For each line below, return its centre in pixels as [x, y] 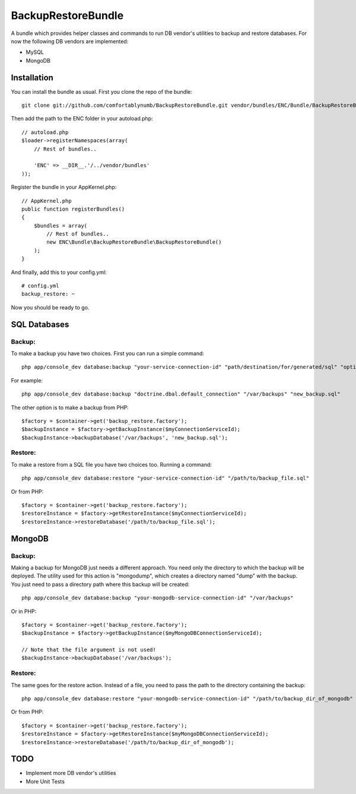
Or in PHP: [24, 611]
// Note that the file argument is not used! [89, 650]
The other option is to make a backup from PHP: [70, 407]
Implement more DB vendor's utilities [71, 773]
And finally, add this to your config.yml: [59, 272]
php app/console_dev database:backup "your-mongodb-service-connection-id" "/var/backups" [158, 598]
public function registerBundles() [73, 209]
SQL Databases [40, 324]
